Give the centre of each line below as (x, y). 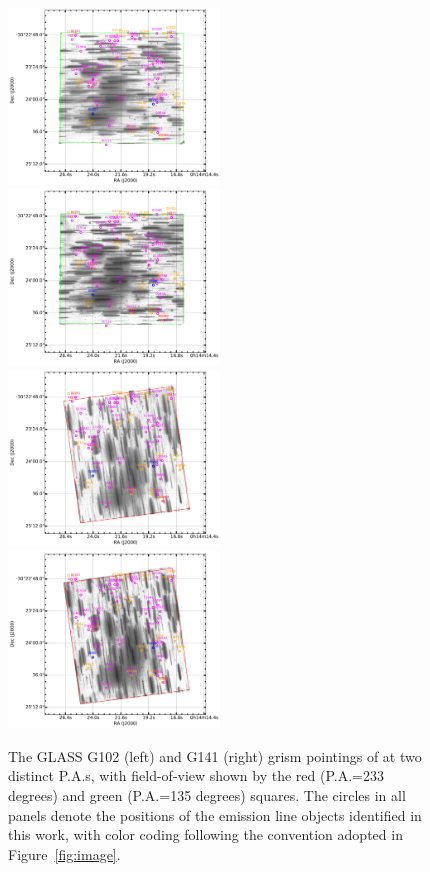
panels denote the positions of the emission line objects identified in (215, 814)
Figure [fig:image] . (64, 853)
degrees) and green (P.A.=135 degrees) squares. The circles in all (207, 794)
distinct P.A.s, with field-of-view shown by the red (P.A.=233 (196, 775)
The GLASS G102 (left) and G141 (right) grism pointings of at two (215, 755)
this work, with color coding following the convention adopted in (205, 834)
